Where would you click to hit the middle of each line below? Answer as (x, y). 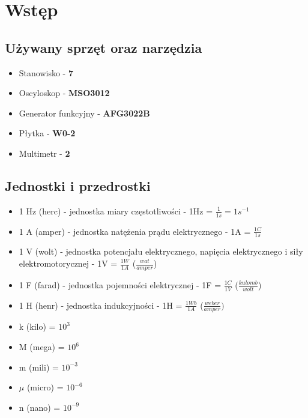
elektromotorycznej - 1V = (68, 263)
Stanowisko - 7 (46, 72)
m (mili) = (39, 367)
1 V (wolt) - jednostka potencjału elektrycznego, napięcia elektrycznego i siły (161, 251)
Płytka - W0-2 (47, 133)
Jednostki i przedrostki (78, 185)
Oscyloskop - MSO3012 (64, 93)
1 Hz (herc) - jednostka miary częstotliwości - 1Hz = (116, 211)
